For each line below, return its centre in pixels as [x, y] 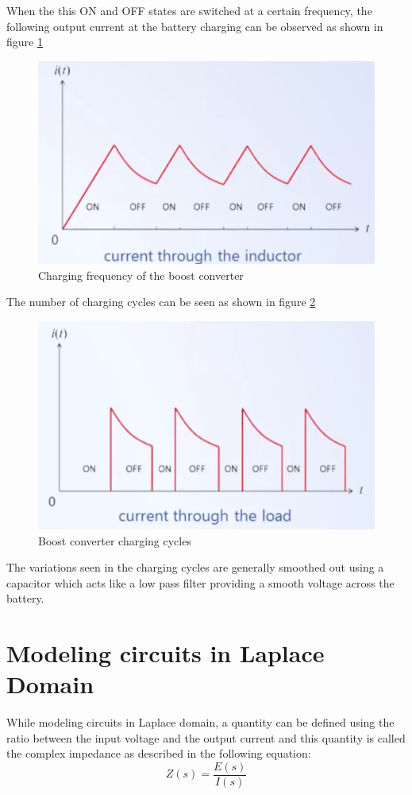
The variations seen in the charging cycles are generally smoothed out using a [195, 567]
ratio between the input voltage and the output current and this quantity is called [206, 737]
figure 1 [25, 42]
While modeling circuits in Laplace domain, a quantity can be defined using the [200, 722]
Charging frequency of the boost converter [141, 275]
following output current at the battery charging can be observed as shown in [195, 26]
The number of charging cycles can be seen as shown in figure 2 [161, 302]
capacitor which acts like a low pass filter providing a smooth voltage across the [200, 582]
